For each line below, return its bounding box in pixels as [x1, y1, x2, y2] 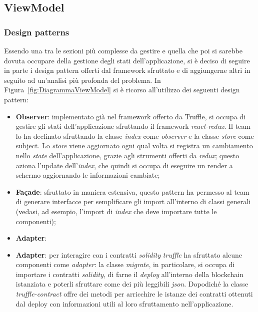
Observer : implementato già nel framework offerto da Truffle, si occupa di [15, 111, 245, 121]
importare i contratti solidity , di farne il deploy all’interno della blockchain [15, 269, 243, 279]
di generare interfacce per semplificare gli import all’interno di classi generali [15, 196, 250, 207]
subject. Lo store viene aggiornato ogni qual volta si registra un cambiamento [15, 140, 253, 151]
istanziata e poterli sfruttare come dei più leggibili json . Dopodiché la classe [15, 279, 248, 289]
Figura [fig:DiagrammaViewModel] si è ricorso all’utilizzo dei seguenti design [4, 84, 240, 95]
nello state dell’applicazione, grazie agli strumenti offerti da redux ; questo [15, 150, 239, 160]
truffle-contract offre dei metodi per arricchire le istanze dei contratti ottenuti [15, 289, 253, 299]
